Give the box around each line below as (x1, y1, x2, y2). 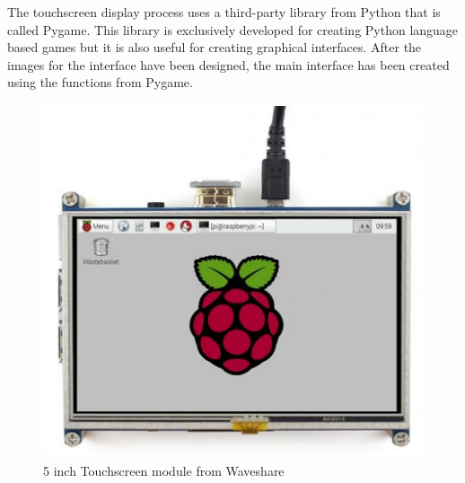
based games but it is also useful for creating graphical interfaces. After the (7, 38, 422, 57)
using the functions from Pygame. (7, 73, 193, 92)
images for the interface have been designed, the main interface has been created (7, 55, 450, 74)
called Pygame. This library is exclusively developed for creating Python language (7, 20, 459, 39)
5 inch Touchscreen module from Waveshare (43, 461, 285, 480)
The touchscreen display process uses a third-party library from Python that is (7, 3, 441, 21)
